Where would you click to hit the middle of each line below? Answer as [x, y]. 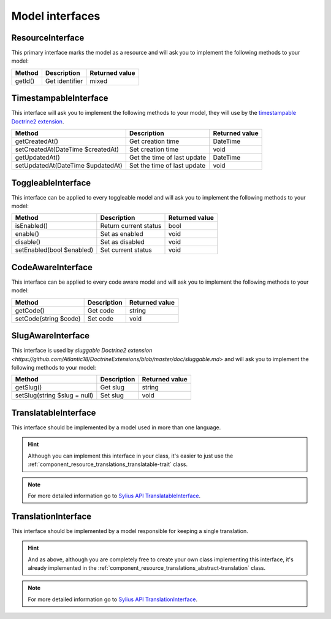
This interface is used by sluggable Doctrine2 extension [82, 351]
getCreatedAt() [36, 141]
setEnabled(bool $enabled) [54, 250]
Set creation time [154, 149]
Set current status [126, 250]
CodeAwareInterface [52, 267]
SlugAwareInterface [51, 336]
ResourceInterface [48, 38]
